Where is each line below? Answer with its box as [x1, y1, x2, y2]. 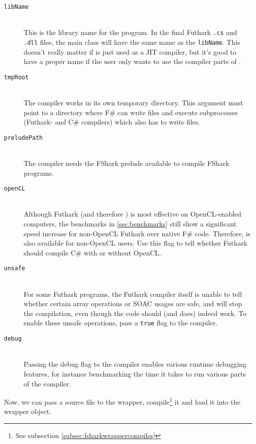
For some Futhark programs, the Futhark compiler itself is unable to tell [24, 288, 242, 299]
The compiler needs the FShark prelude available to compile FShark [24, 158, 229, 168]
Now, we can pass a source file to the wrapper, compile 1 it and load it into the [4, 395, 241, 407]
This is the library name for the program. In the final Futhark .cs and [24, 27, 237, 37]
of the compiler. [24, 378, 71, 388]
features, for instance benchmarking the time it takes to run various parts [24, 368, 246, 379]
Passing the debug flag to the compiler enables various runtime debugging [24, 359, 247, 369]
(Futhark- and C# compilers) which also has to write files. [24, 117, 200, 127]
